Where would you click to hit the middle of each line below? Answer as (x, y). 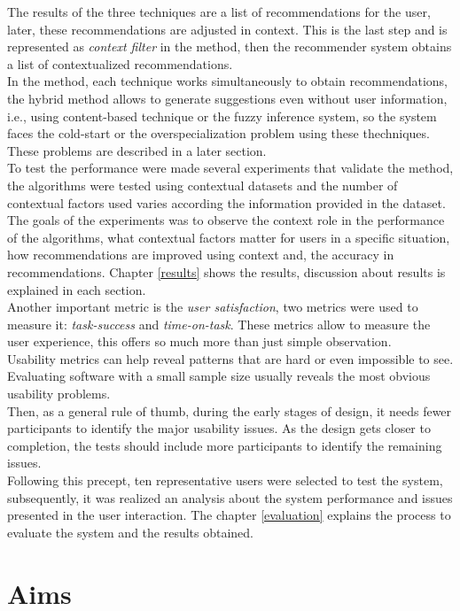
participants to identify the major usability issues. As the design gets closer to (219, 428)
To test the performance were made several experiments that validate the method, (230, 168)
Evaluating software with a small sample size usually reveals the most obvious (219, 376)
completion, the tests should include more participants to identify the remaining (225, 445)
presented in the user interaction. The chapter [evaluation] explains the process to (229, 515)
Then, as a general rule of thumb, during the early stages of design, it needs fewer (230, 410)
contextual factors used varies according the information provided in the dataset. (226, 202)
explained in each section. (77, 289)
